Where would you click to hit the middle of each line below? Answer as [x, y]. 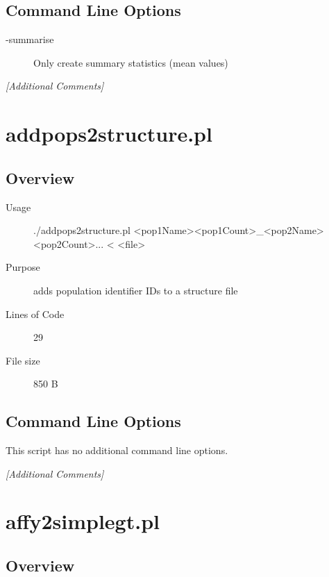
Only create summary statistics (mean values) [131, 62]
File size [23, 360]
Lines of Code [35, 313]
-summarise [30, 39]
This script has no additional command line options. [117, 450]
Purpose [23, 267]
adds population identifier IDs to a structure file [136, 290]
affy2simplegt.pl [83, 521]
